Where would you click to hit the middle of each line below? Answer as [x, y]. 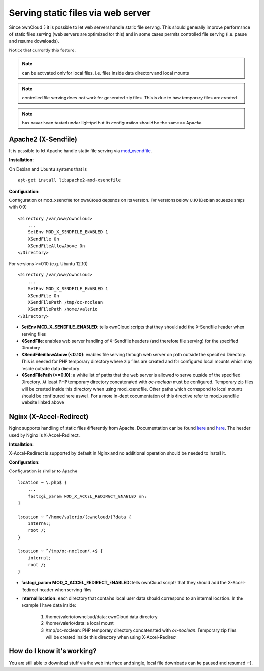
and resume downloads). [34, 41]
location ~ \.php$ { [42, 482]
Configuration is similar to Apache [43, 471]
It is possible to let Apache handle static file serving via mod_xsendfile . [80, 151]
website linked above [43, 402]
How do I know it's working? [53, 651]
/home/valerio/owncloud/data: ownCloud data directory [102, 616]
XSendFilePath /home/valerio [63, 309]
